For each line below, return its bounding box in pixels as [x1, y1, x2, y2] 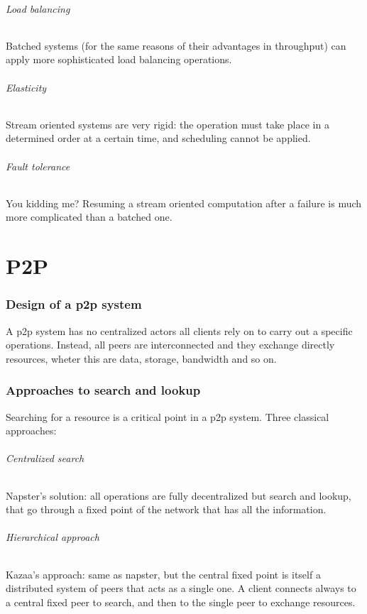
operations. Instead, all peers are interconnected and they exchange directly [6, 337, 335, 352]
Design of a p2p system [6, 295, 142, 313]
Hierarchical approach [6, 530, 99, 544]
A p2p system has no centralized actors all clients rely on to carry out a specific [6, 323, 353, 338]
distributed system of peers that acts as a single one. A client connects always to [6, 581, 356, 596]
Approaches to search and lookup [6, 381, 201, 399]
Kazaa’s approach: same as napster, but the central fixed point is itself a [6, 566, 321, 581]
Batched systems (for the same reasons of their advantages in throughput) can [6, 38, 346, 53]
